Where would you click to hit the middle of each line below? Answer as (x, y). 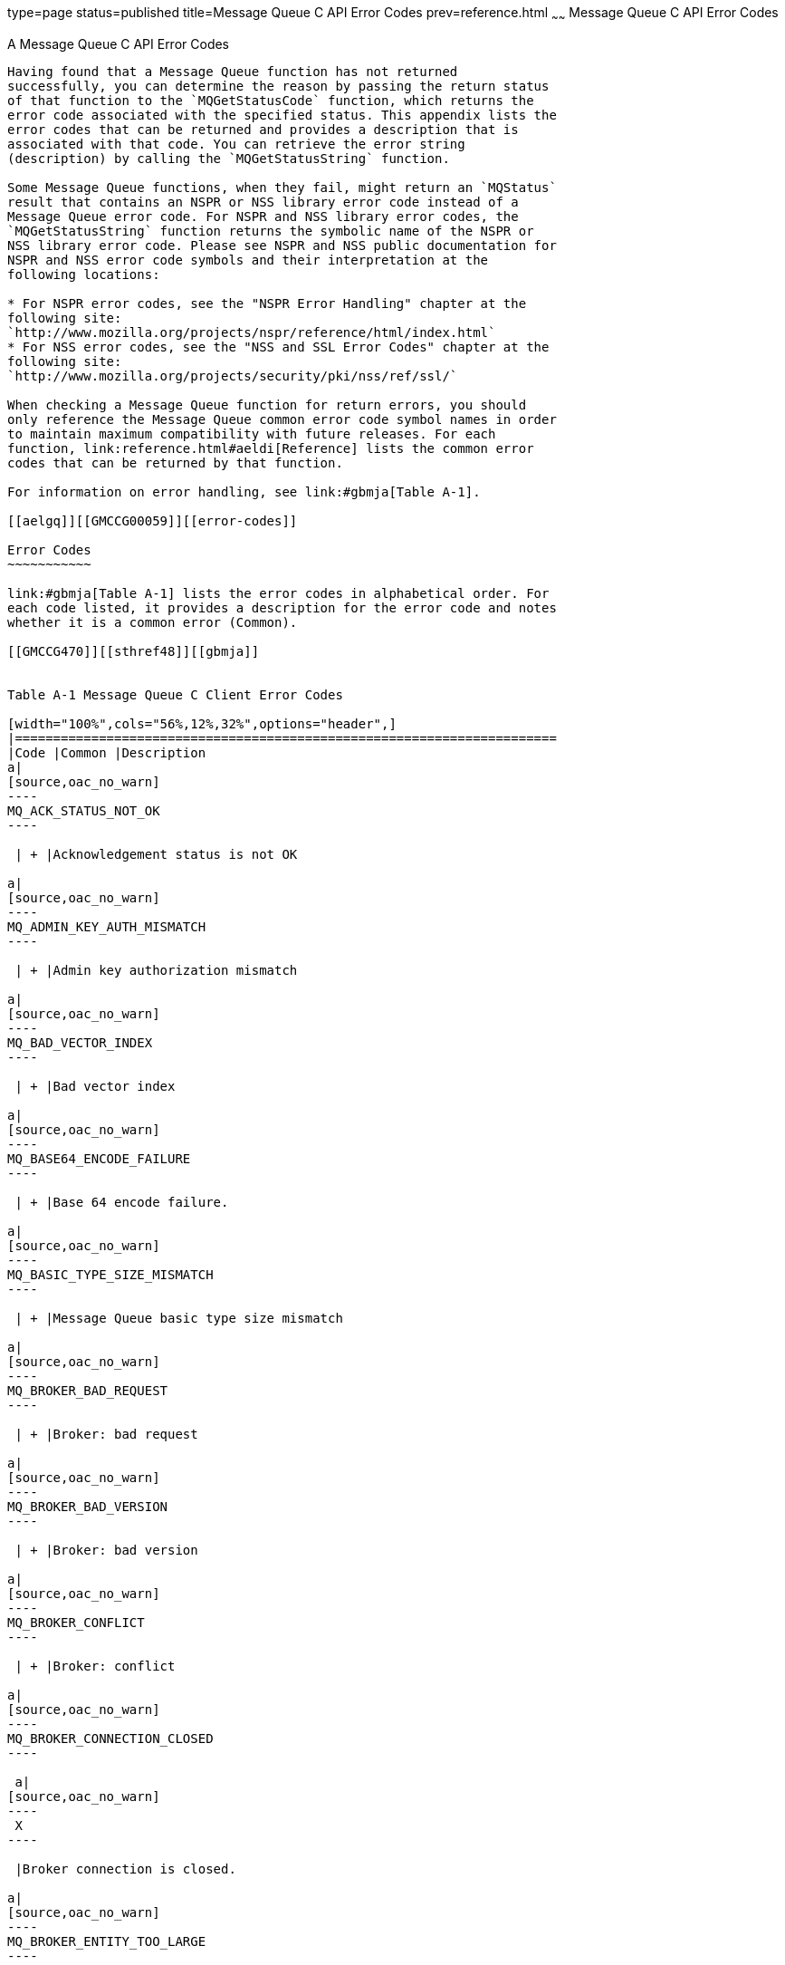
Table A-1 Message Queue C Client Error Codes (175, 694)
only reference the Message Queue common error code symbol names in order (282, 419)
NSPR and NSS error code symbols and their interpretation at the (248, 260)
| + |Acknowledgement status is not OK (156, 854)
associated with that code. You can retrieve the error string (236, 144)
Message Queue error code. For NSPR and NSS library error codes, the (263, 216)
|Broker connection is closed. (125, 1869)
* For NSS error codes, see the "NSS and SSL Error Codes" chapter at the (278, 347)
